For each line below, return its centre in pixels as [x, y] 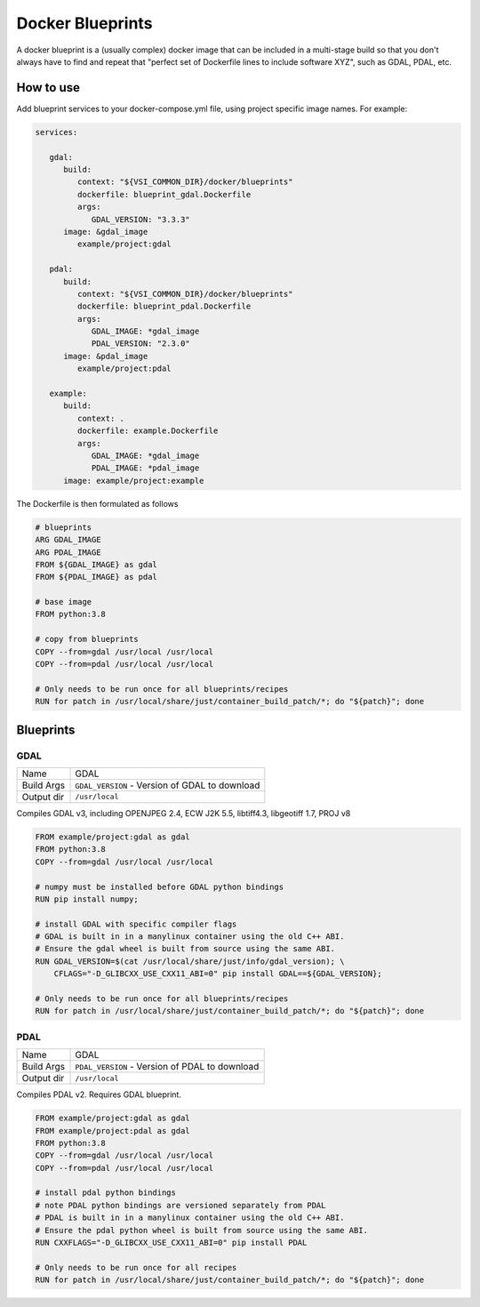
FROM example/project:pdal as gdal [112, 1131]
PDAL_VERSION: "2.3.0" [140, 344]
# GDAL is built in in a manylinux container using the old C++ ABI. [190, 937]
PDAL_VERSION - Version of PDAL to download [167, 1067]
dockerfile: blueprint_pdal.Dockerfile [164, 306]
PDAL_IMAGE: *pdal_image [145, 468]
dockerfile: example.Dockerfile [148, 431]
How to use [48, 88]
